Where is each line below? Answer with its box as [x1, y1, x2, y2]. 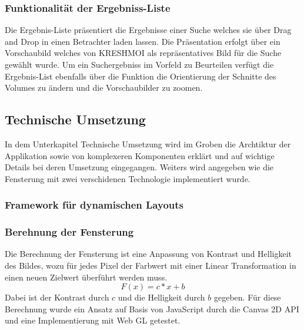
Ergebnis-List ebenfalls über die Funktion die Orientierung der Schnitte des [5, 70, 276, 82]
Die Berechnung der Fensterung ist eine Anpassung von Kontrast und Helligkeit [5, 247, 292, 260]
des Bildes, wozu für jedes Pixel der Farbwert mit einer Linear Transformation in [5, 259, 296, 272]
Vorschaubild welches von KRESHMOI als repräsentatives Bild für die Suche [5, 47, 282, 59]
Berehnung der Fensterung [5, 225, 134, 239]
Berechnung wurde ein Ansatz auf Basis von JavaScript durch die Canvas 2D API [5, 302, 299, 315]
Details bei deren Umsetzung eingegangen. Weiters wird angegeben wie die [5, 161, 274, 173]
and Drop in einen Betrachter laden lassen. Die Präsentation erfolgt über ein [5, 35, 280, 47]
